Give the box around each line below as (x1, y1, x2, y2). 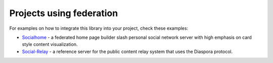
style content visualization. (22, 41, 78, 47)
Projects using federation (9, 8, 118, 19)
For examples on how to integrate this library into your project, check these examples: (9, 25, 189, 31)
